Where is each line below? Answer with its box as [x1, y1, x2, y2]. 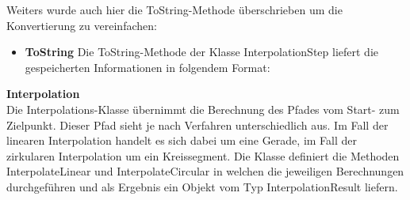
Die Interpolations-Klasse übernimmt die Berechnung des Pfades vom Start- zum [6, 100, 400, 117]
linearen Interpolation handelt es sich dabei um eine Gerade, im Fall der [6, 132, 358, 149]
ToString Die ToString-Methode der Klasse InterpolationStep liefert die [25, 43, 378, 60]
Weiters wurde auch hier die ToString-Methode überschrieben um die [6, 2, 343, 17]
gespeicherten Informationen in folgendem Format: [25, 58, 270, 75]
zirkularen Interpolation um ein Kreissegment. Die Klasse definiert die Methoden [6, 147, 400, 164]
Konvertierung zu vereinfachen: [6, 17, 157, 33]
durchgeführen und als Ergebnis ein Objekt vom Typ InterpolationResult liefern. [6, 178, 398, 194]
